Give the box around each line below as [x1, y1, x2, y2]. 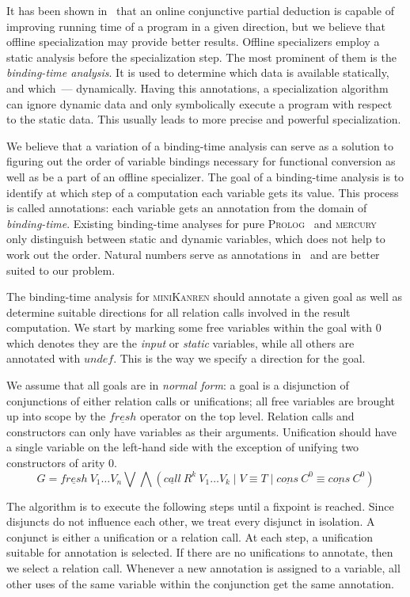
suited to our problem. [6, 261, 116, 278]
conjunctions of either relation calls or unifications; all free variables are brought [6, 392, 396, 409]
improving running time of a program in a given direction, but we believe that [6, 17, 385, 34]
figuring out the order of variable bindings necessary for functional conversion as [6, 153, 396, 169]
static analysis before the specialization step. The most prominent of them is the [6, 48, 397, 65]
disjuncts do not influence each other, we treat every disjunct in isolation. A [6, 513, 375, 530]
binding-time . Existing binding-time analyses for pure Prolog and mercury [6, 215, 377, 231]
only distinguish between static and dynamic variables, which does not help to [6, 230, 385, 247]
